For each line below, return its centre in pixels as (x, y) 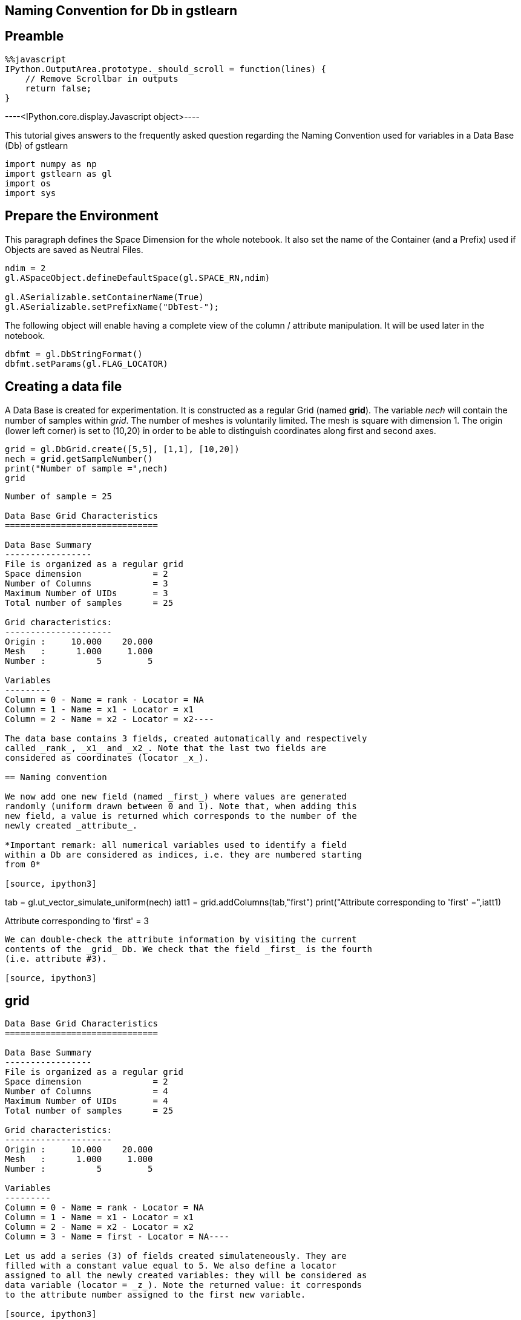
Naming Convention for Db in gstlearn (121, 11)
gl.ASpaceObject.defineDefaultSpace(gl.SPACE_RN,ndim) (138, 277)
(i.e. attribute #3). (56, 958)
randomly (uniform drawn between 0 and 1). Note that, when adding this (181, 806)
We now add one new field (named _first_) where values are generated (176, 796)
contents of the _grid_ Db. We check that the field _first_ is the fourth (188, 949)
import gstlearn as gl (59, 173)
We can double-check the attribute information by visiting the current (181, 939)
